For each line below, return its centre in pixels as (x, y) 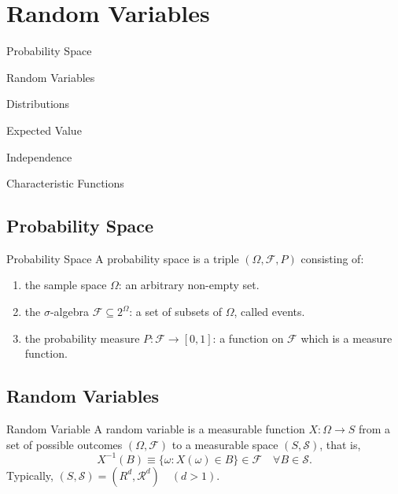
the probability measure (82, 338)
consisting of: (332, 258)
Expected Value (44, 130)
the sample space (66, 285)
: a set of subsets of (176, 312)
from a (375, 429)
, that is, (340, 444)
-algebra (69, 312)
